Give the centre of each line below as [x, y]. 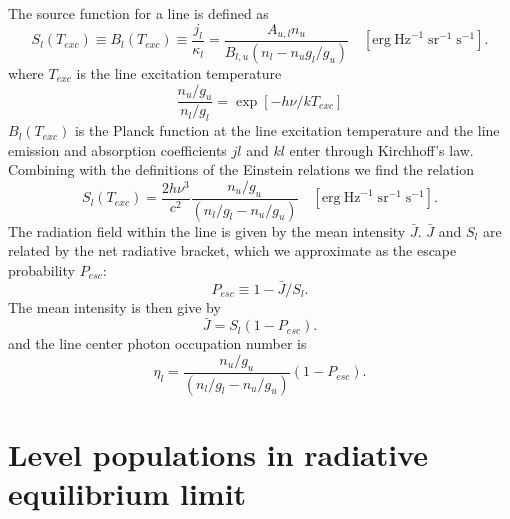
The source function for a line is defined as [138, 13]
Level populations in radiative [218, 453]
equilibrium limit [127, 493]
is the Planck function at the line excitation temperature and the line [287, 130]
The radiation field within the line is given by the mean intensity [207, 230]
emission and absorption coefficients [117, 149]
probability [41, 269]
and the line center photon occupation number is [157, 343]
